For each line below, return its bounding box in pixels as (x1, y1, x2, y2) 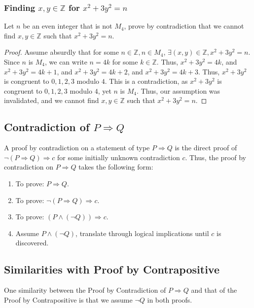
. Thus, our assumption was (136, 85, 220, 96)
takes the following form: (78, 162, 153, 172)
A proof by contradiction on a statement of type (4, 142, 150, 153)
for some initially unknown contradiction (57, 152, 180, 162)
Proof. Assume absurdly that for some (4, 47, 119, 57)
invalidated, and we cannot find (4, 95, 99, 105)
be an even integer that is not (23, 21, 112, 31)
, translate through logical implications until (75, 228, 209, 238)
